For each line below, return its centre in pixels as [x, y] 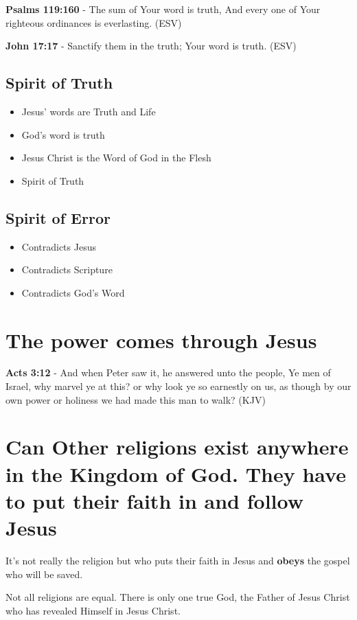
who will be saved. [44, 574]
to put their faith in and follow [154, 500]
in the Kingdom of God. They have [176, 473]
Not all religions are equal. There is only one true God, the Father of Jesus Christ [178, 597]
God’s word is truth [63, 134]
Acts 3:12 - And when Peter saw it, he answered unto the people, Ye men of [168, 372]
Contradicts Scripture [67, 269]
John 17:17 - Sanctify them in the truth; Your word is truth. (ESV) [151, 46]
